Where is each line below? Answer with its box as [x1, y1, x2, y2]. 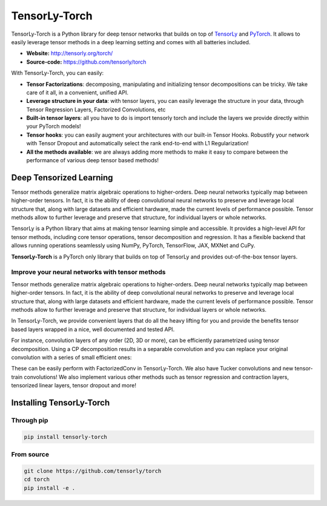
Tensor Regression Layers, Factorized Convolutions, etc [26, 106, 166, 113]
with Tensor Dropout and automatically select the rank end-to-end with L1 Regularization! [26, 140, 249, 147]
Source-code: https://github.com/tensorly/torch [26, 58, 147, 65]
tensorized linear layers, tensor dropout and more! [11, 382, 136, 389]
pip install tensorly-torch [24, 433, 107, 440]
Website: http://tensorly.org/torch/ [26, 50, 113, 57]
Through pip [11, 416, 48, 424]
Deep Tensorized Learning [11, 172, 113, 183]
